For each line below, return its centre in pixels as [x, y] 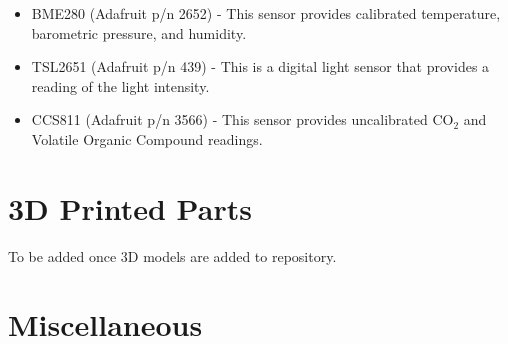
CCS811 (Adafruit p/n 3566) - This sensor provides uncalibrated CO [242, 119]
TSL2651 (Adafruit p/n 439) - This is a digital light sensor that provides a [260, 66]
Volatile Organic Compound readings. [147, 138]
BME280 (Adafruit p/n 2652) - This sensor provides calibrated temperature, [266, 13]
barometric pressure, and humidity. [139, 32]
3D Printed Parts [130, 207]
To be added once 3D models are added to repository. [172, 255]
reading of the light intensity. [120, 85]
